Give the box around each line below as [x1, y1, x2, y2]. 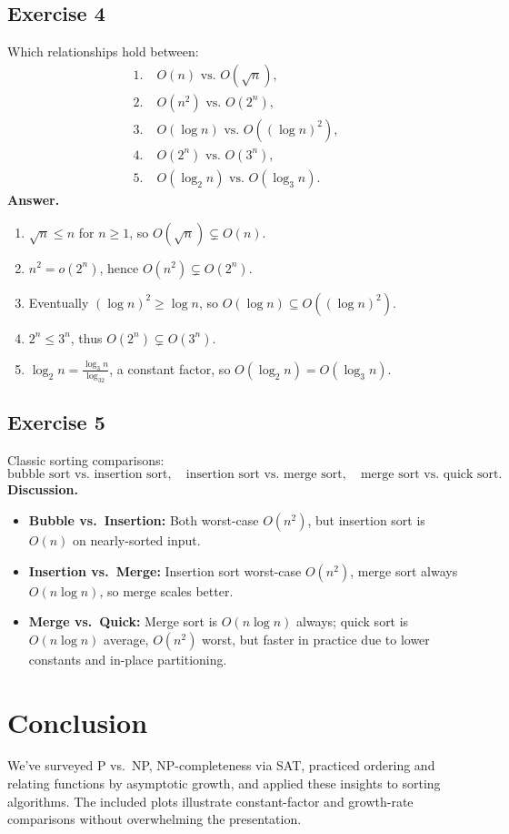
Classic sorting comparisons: [7, 450, 165, 469]
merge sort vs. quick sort [360, 468, 499, 482]
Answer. [7, 189, 60, 208]
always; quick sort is [295, 612, 409, 631]
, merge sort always [350, 561, 458, 580]
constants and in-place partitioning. [28, 649, 227, 668]
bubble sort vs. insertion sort [7, 468, 168, 482]
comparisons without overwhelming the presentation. [7, 809, 302, 829]
